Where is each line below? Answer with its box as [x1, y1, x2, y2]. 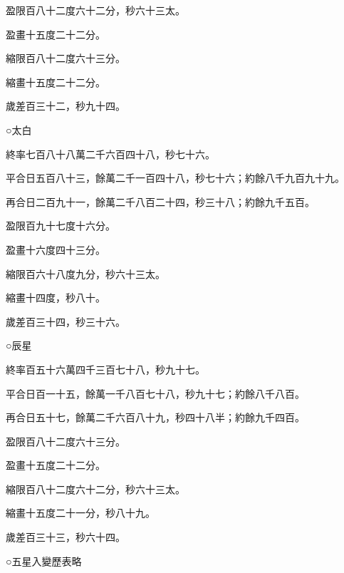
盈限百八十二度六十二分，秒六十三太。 [6, 3, 185, 17]
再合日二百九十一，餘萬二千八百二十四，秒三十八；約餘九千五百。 [6, 194, 315, 209]
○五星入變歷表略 [6, 553, 82, 568]
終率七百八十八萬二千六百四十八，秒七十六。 [6, 146, 215, 161]
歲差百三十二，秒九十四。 [6, 98, 125, 113]
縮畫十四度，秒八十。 [6, 290, 105, 305]
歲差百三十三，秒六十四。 [6, 530, 125, 544]
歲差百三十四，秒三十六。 [6, 314, 125, 329]
